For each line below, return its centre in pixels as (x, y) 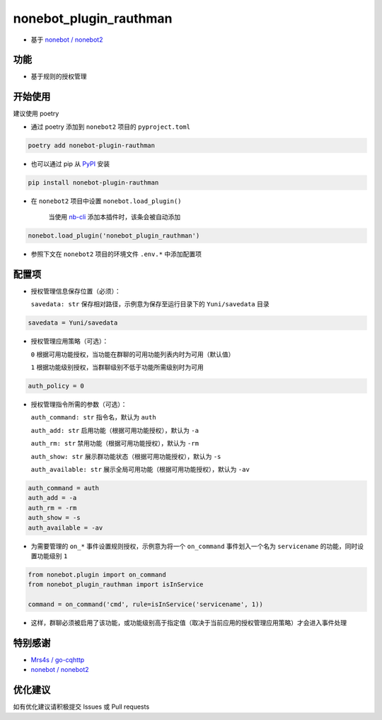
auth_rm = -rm (52, 508)
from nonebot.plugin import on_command (97, 574)
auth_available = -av (65, 528)
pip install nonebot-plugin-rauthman (93, 182)
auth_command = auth (63, 488)
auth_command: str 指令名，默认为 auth (93, 417)
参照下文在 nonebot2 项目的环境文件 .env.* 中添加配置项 (116, 254)
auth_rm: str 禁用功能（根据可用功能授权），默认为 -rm (115, 443)
